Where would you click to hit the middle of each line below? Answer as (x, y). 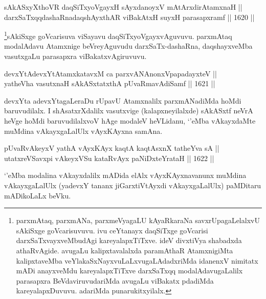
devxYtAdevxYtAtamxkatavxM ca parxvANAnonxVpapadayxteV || (110, 73)
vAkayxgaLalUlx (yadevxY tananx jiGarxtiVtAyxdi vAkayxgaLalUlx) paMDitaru (133, 185)
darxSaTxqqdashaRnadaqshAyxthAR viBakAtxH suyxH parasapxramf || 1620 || (129, 17)
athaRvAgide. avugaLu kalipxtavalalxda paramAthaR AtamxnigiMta (125, 250)
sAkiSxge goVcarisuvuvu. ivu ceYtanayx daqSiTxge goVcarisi (112, 230)
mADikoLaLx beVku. (38, 195)
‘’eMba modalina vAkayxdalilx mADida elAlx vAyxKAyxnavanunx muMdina (125, 175)
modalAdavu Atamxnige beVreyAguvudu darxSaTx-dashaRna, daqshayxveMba (128, 46)
